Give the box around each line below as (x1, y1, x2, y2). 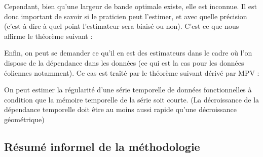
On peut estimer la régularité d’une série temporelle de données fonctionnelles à (4, 84, 252, 95)
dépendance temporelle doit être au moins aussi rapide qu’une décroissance (4, 104, 237, 115)
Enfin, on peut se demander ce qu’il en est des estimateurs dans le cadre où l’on (4, 47, 252, 58)
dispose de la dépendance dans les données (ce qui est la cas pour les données (4, 57, 244, 68)
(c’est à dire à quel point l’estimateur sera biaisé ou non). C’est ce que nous (4, 21, 239, 31)
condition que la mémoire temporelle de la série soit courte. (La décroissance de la (4, 94, 259, 104)
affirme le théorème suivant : (4, 30, 93, 41)
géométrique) (4, 114, 45, 124)
